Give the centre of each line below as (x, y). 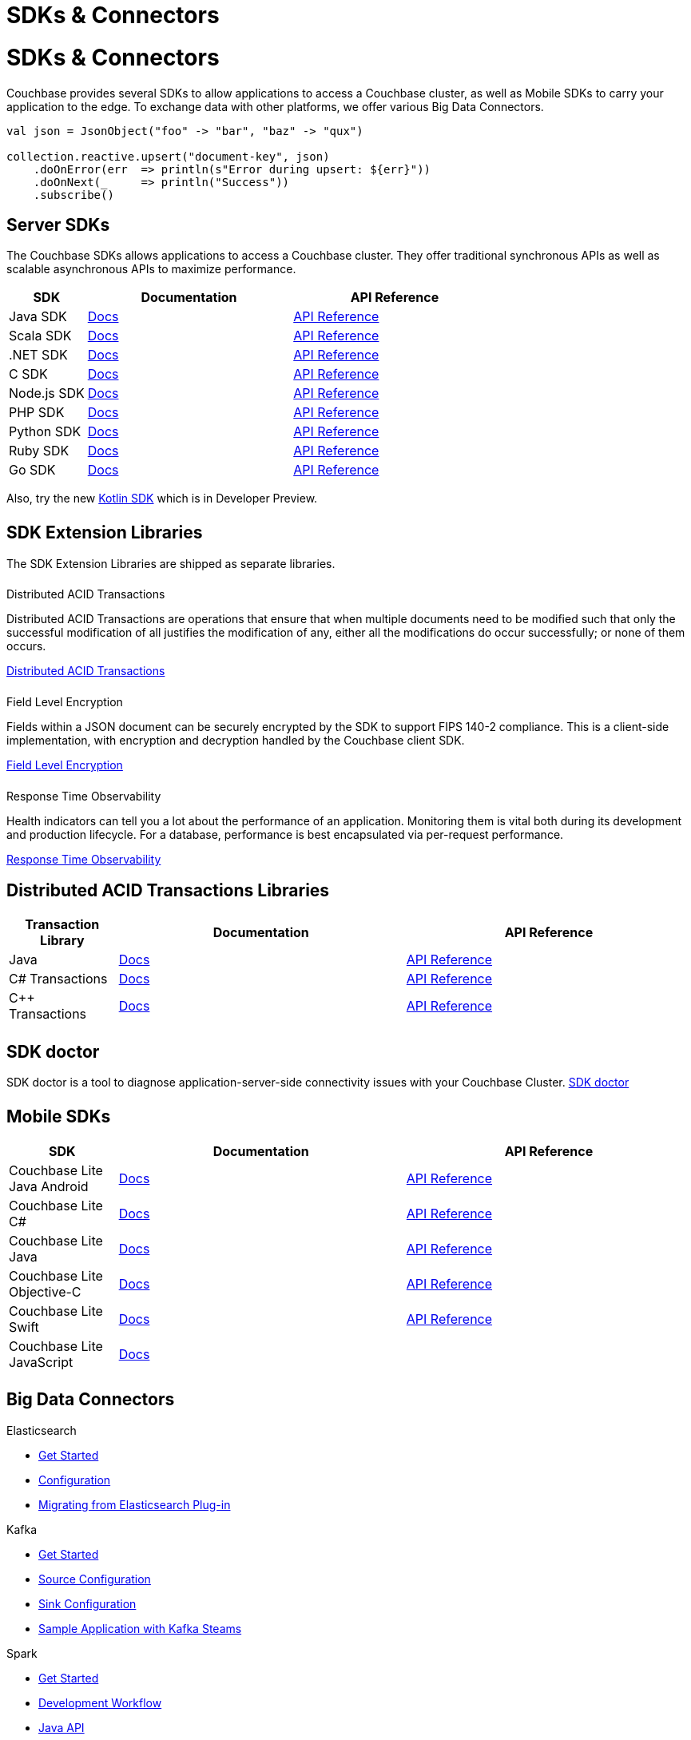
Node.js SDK (47, 393)
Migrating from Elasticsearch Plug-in (135, 1504)
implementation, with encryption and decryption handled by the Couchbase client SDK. (236, 741)
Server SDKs (58, 224)
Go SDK (32, 470)
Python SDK (45, 432)
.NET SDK (38, 355)
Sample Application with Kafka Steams (140, 1628)
